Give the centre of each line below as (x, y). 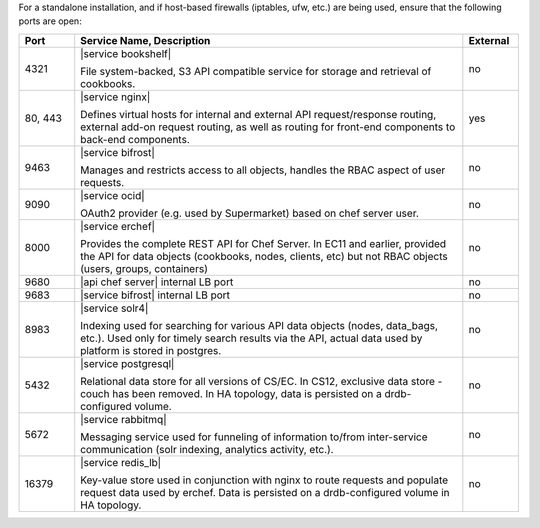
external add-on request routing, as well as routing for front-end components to (268, 127)
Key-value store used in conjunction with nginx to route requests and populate (264, 480)
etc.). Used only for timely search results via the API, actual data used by (251, 338)
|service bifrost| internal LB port (155, 295)
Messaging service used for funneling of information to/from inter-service (254, 437)
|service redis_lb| (121, 462)
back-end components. (135, 139)
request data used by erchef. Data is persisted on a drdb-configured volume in (265, 492)
